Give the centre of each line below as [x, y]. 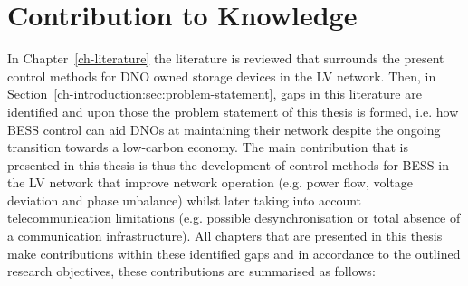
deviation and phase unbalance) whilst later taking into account [185, 200]
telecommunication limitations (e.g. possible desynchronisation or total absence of [234, 218]
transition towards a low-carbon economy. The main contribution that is [208, 147]
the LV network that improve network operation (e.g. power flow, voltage [210, 182]
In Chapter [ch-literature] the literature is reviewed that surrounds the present [226, 58]
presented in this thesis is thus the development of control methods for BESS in [228, 164]
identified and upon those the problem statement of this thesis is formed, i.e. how [233, 111]
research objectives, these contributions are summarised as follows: [191, 271]
